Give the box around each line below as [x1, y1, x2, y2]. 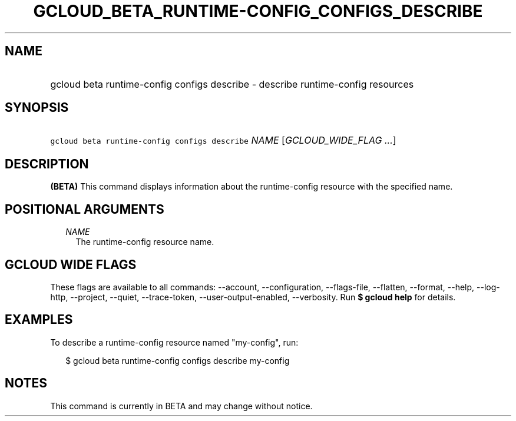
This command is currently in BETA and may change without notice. [50, 400, 313, 411]
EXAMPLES [5, 312, 73, 327]
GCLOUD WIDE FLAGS [5, 257, 137, 272]
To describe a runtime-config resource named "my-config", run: [50, 337, 299, 347]
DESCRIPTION [5, 156, 89, 171]
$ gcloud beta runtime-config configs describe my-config [65, 355, 290, 366]
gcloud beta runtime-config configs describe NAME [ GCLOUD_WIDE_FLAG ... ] [50, 134, 396, 147]
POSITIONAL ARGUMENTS [5, 201, 164, 217]
